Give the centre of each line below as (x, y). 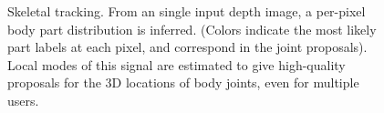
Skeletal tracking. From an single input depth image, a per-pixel (187, 11)
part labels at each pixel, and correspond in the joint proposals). (187, 47)
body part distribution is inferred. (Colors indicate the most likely (192, 29)
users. (23, 100)
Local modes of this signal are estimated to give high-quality (176, 64)
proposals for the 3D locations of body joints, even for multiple (183, 82)
